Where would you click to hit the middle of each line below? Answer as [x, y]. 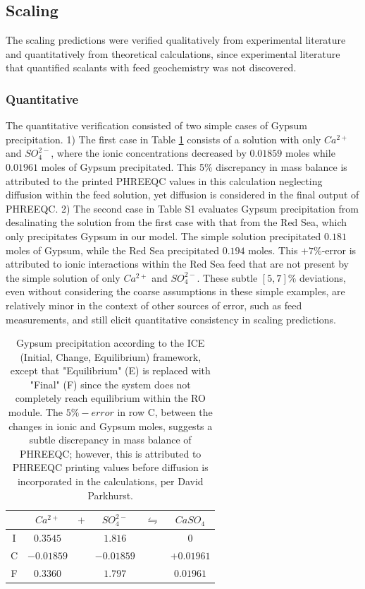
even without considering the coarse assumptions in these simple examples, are [175, 291]
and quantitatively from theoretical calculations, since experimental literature [173, 53]
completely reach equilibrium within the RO [110, 398]
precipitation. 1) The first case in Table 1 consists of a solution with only [163, 139]
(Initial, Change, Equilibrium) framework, [111, 356]
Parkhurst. [110, 495]
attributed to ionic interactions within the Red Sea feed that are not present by [178, 264]
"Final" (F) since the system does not [110, 384]
